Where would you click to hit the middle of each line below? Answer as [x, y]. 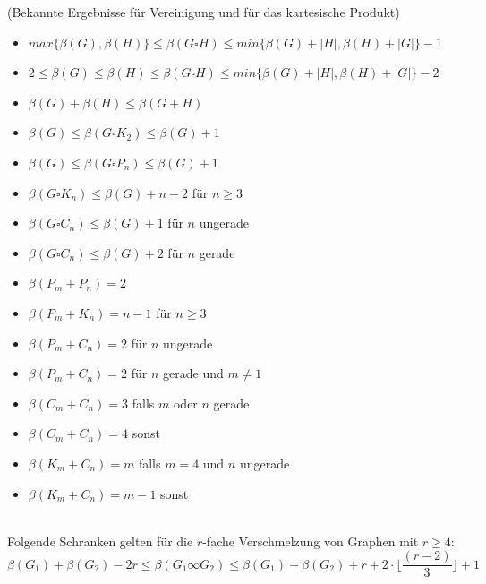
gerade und [193, 373]
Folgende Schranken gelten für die [100, 541]
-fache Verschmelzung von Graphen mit [311, 541]
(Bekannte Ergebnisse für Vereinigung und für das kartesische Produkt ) [204, 12]
